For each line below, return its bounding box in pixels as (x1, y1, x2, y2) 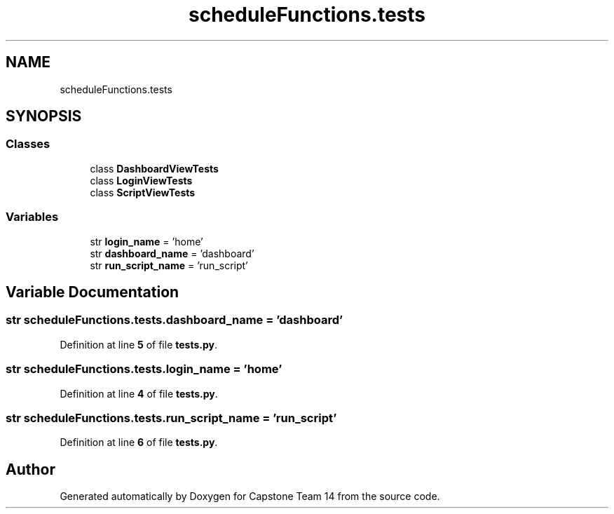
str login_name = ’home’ (90, 235, 203, 248)
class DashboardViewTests (90, 162, 219, 175)
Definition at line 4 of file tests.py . (60, 387, 218, 400)
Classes (6, 137, 50, 151)
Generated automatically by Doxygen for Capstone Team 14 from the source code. (60, 490, 440, 503)
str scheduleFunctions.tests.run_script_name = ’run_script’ (6, 410, 337, 425)
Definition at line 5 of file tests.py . (60, 338, 217, 351)
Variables (6, 210, 59, 224)
